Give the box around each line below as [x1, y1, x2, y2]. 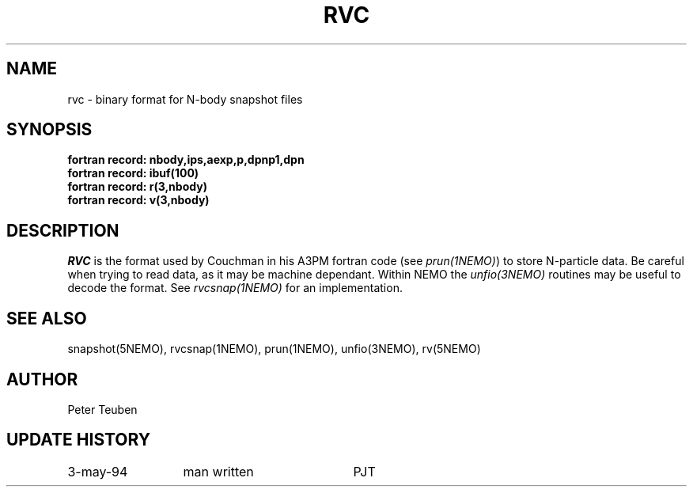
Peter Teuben [67, 402, 138, 416]
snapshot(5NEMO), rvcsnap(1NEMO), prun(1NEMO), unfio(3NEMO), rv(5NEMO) [67, 342, 481, 356]
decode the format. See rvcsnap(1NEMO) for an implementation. [67, 281, 403, 295]
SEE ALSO [6, 308, 87, 328]
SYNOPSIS [6, 119, 93, 140]
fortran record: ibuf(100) [67, 166, 199, 180]
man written [183, 463, 254, 480]
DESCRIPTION [6, 220, 119, 241]
